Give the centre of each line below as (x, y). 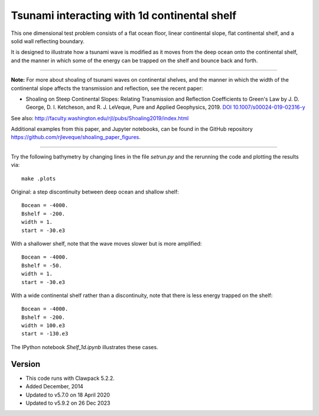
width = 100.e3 (43, 326)
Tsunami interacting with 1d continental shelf (124, 15)
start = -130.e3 (45, 334)
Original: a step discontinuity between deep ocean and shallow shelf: (95, 192)
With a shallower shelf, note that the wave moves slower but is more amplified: (106, 243)
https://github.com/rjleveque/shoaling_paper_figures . (76, 137)
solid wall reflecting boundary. (48, 41)
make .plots (39, 178)
